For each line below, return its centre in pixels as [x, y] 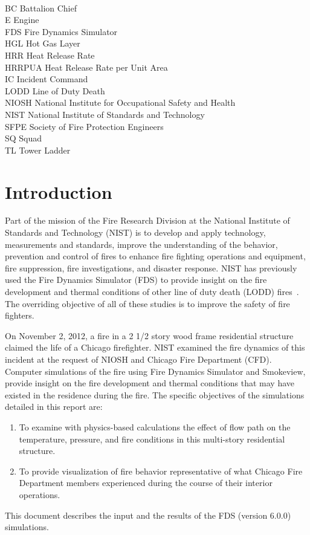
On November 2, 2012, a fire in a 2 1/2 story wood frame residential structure [149, 335]
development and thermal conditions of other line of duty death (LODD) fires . [152, 291]
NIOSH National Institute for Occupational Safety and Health [120, 102]
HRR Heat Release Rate [50, 55]
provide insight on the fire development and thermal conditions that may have [150, 383]
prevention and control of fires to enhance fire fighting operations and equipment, [155, 256]
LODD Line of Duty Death [55, 90]
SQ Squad [24, 138]
